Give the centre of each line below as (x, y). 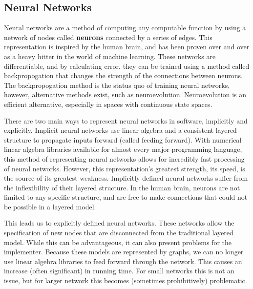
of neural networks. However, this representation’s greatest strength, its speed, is (125, 168)
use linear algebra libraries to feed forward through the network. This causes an (123, 261)
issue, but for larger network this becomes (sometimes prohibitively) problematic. (126, 280)
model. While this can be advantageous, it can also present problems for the (118, 242)
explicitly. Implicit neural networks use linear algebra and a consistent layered (120, 130)
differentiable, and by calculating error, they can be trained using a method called (127, 66)
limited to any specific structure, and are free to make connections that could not (126, 197)
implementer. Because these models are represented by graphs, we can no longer (124, 252)
